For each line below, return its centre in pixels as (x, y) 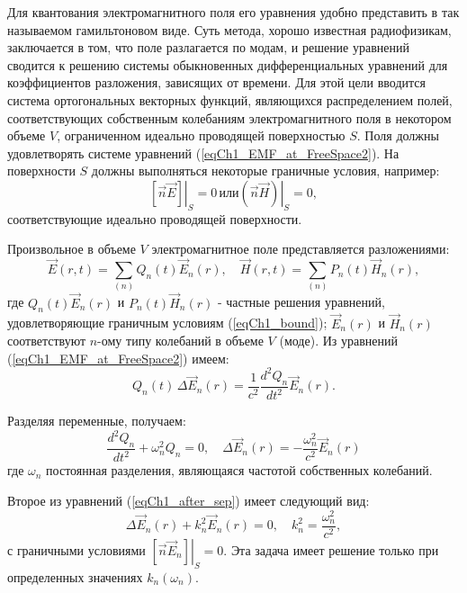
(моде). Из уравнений (338, 341)
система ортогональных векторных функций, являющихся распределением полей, (230, 99)
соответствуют (47, 341)
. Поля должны (398, 135)
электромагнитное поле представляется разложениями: (301, 249)
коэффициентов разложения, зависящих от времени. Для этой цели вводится (217, 82)
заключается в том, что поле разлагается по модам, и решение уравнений (208, 47)
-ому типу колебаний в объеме (180, 341)
